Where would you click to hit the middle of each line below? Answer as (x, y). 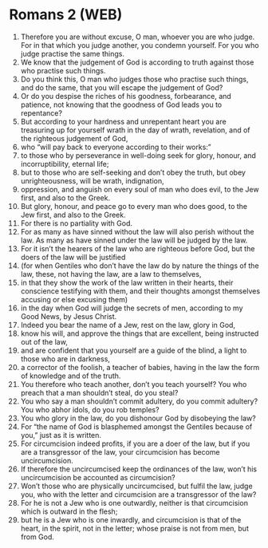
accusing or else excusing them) (74, 299)
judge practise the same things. (72, 53)
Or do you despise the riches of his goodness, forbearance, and (126, 96)
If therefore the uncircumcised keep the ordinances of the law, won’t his (139, 469)
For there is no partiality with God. (77, 223)
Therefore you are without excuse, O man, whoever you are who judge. (138, 37)
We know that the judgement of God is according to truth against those (137, 62)
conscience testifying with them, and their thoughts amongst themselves (140, 291)
